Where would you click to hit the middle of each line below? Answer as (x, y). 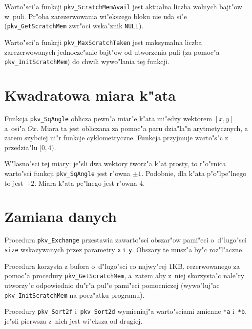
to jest (14, 183)
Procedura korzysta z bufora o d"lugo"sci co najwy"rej (86, 266)
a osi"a (15, 128)
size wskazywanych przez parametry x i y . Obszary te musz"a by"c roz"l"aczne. (124, 249)
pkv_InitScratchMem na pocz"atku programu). (74, 295)
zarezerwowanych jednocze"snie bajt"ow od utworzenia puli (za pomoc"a (112, 52)
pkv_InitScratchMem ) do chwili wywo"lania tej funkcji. (87, 61)
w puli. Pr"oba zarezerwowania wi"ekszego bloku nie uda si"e (96, 16)
